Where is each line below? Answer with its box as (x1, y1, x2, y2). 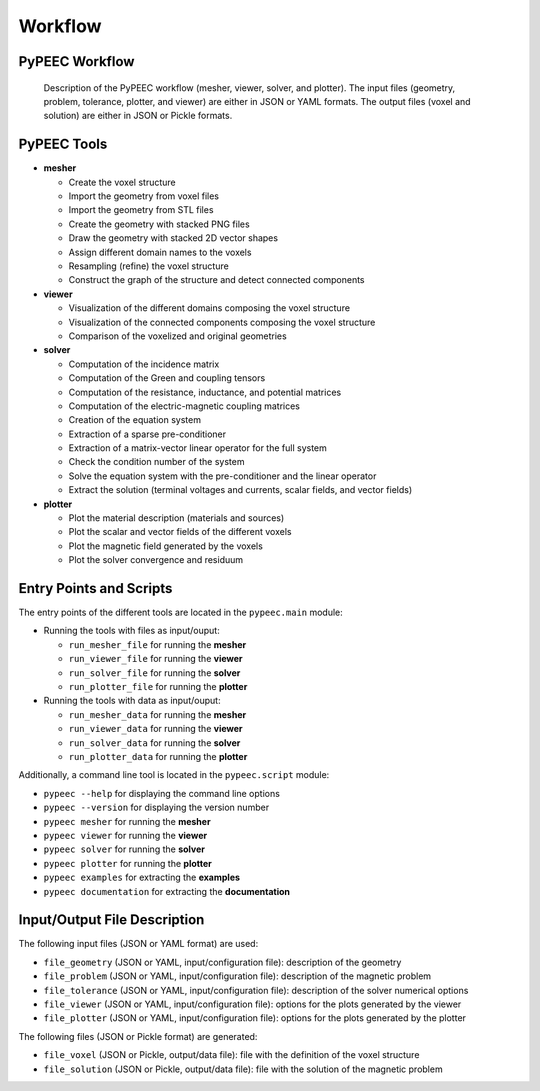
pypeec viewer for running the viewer (43, 829, 208, 841)
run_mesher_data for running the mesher (68, 708, 247, 720)
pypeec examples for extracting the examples (43, 871, 240, 884)
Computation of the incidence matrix (68, 358, 220, 370)
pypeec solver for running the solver (43, 843, 205, 855)
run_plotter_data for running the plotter (68, 751, 248, 762)
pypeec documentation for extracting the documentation (43, 885, 290, 897)
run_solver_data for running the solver (68, 736, 241, 749)
